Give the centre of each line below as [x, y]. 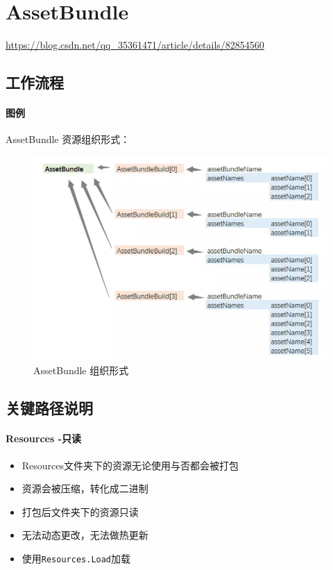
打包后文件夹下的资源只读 [80, 511]
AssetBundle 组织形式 [81, 370]
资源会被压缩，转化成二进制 [85, 488]
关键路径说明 [49, 408]
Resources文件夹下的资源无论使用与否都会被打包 [130, 465]
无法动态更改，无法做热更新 [85, 535]
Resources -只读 [44, 438]
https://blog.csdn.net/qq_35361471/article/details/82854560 [135, 45]
